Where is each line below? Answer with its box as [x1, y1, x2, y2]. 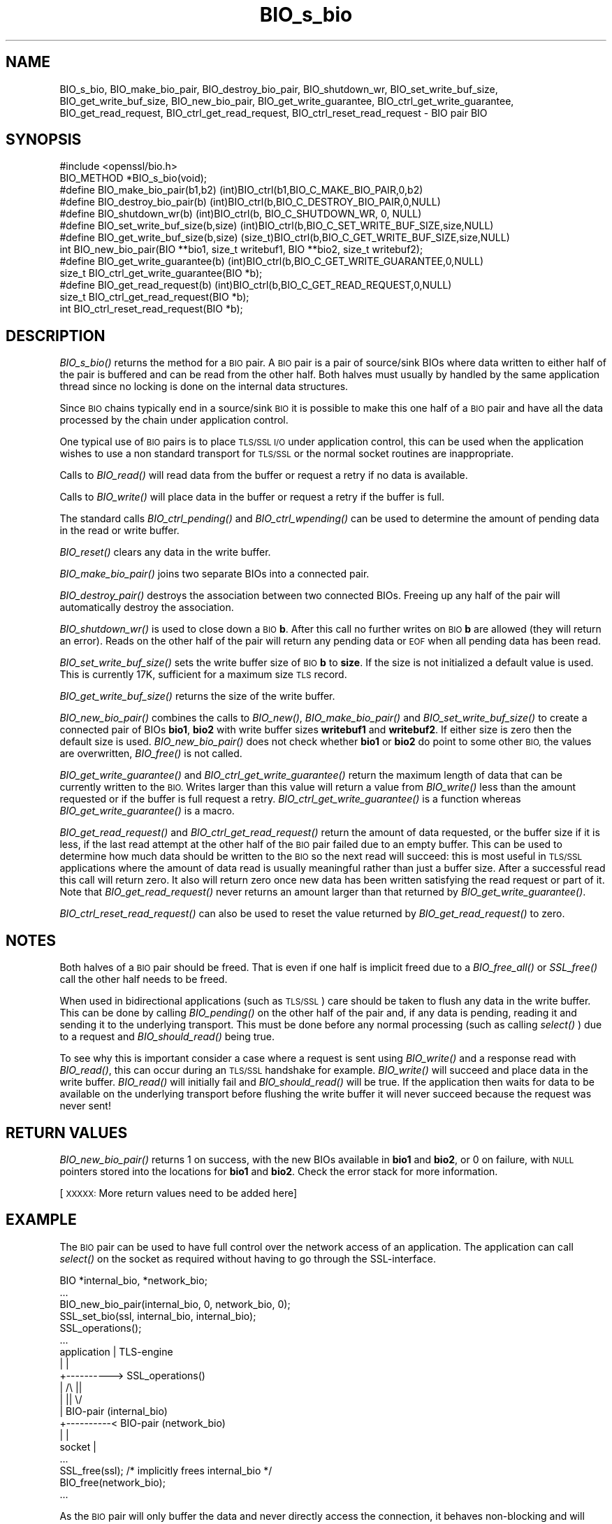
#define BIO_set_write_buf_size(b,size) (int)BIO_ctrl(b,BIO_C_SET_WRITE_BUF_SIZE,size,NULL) [59, 220, 494, 232]
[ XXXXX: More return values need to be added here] [59, 1186, 298, 1199]
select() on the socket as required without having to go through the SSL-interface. [59, 1252, 437, 1265]
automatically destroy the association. [59, 601, 234, 614]
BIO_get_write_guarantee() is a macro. [59, 805, 235, 817]
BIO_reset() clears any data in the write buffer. [59, 546, 271, 559]
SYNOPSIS [6, 131, 82, 149]
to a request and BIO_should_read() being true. [59, 1030, 275, 1043]
